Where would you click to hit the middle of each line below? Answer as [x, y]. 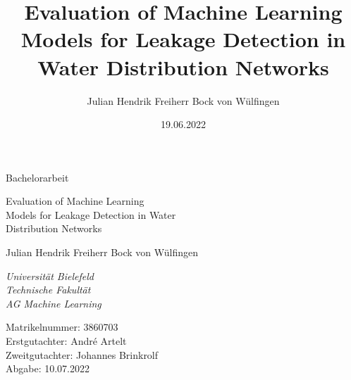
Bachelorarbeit [37, 177]
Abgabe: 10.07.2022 [48, 368]
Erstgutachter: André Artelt [66, 341]
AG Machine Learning [54, 303]
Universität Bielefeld [50, 275]
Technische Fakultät [48, 290]
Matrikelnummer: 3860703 [62, 327]
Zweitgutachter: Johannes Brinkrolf [82, 354]
